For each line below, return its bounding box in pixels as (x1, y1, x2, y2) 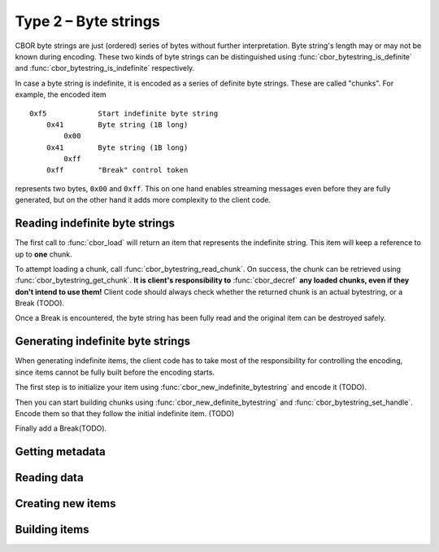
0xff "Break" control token (46, 165, 189, 175)
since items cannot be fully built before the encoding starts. (15, 367, 215, 377)
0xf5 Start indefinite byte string (29, 108, 219, 118)
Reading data (15, 471, 85, 484)
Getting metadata (15, 445, 106, 459)
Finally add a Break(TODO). (15, 423, 107, 433)
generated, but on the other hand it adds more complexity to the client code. (15, 195, 272, 205)
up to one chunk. (15, 249, 72, 259)
